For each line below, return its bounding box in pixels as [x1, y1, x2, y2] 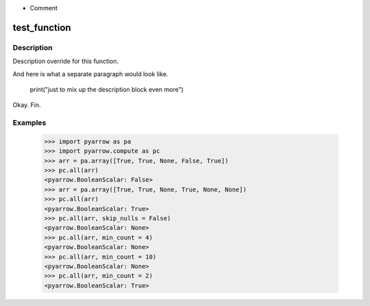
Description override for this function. [12, 57, 119, 65]
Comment [29, 4, 58, 12]
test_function [12, 21, 71, 34]
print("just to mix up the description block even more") [29, 85, 184, 93]
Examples [12, 118, 47, 128]
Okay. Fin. [12, 101, 41, 109]
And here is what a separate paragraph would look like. [12, 69, 169, 78]
